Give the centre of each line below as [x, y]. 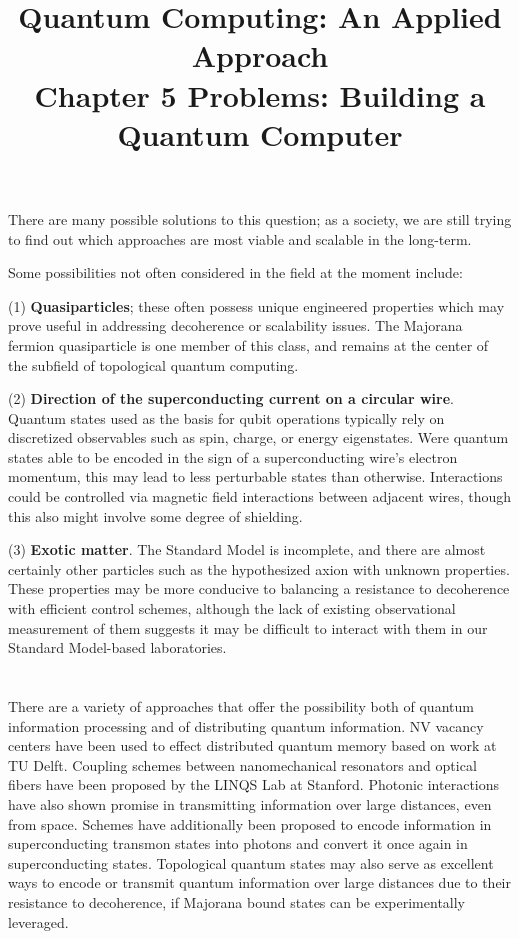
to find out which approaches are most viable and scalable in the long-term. [240, 238]
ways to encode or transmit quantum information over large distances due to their [259, 882]
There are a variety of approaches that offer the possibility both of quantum [241, 706]
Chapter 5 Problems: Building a [260, 94]
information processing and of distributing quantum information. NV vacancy [246, 725]
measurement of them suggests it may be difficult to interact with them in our [248, 627]
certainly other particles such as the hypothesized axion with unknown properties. [259, 568]
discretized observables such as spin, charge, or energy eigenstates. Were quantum [258, 437]
